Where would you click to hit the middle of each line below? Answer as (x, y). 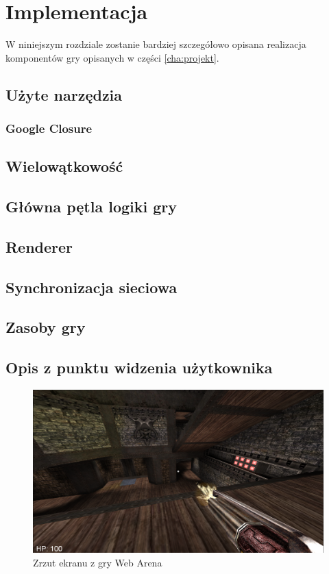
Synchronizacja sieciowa (92, 287)
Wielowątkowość (64, 166)
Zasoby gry (46, 327)
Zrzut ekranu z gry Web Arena (98, 562)
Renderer (39, 246)
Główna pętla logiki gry (92, 207)
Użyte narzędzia (64, 94)
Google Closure (49, 128)
